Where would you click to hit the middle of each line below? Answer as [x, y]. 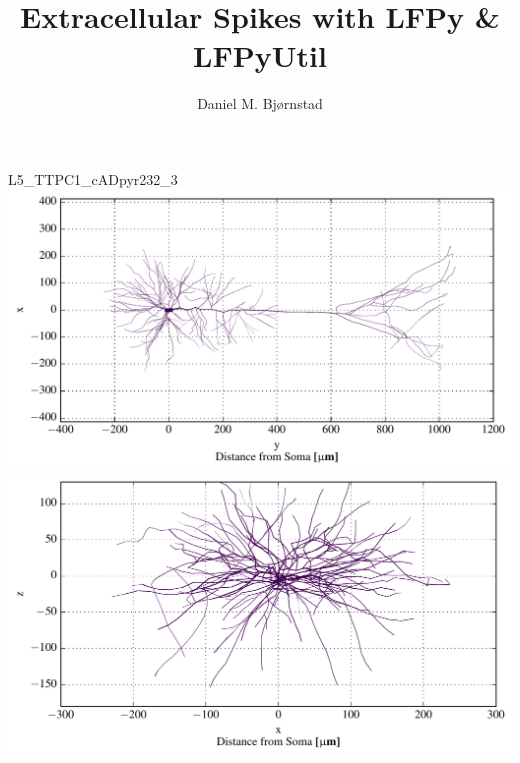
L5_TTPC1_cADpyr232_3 [93, 178]
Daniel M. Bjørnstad [260, 103]
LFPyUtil [260, 55]
